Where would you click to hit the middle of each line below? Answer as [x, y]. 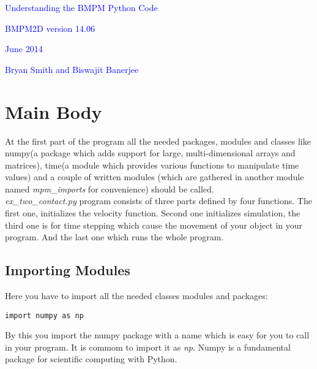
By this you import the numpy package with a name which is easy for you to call [157, 335]
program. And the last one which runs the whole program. [114, 237]
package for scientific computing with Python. [91, 359]
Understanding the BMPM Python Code [81, 7]
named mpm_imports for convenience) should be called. [110, 188]
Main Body [54, 111]
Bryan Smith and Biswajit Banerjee [72, 69]
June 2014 [24, 49]
